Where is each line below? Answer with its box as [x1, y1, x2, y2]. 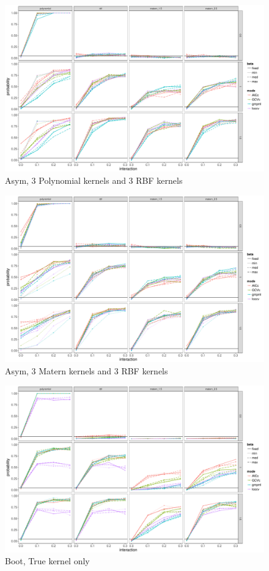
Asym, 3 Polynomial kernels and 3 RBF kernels [5, 174, 183, 187]
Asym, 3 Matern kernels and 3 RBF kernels [5, 364, 168, 377]
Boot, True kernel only [5, 554, 90, 567]
